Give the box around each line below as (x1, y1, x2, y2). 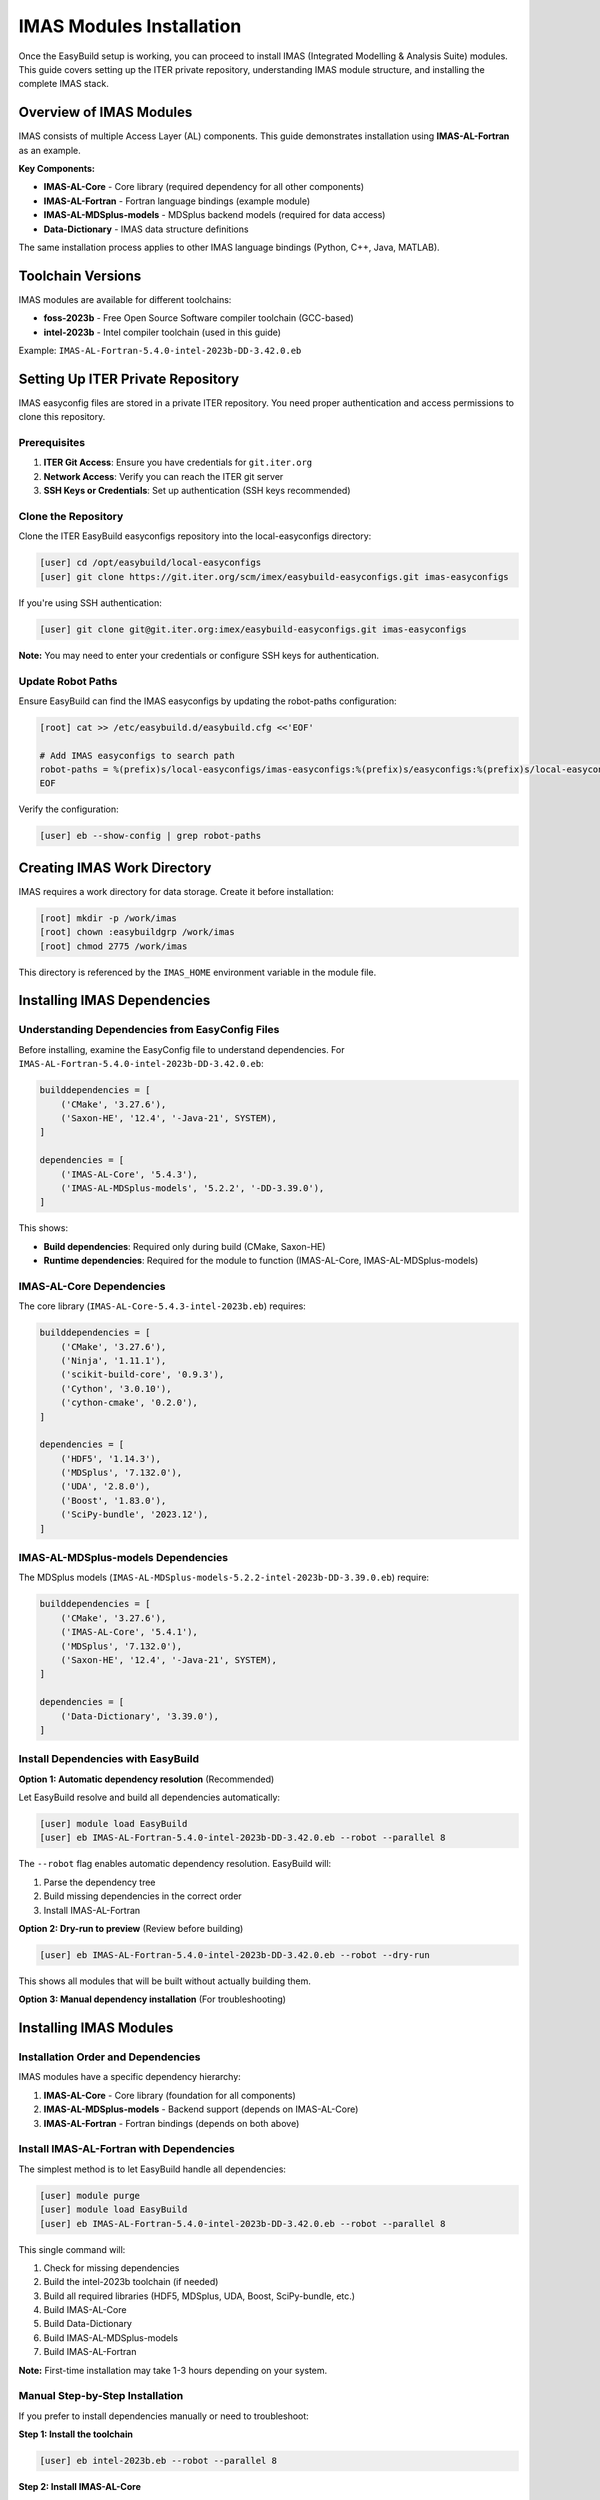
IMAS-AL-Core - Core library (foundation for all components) (43, 2089, 296, 2101)
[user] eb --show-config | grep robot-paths (39, 830, 262, 842)
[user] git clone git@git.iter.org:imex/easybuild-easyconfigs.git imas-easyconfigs (39, 623, 467, 635)
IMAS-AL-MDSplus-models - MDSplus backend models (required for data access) (43, 209, 386, 221)
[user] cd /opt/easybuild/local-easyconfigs (39, 557, 262, 569)
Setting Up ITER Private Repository (18, 370, 240, 387)
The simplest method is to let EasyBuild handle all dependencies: (18, 2163, 287, 2175)
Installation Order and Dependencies (18, 2050, 201, 2064)
